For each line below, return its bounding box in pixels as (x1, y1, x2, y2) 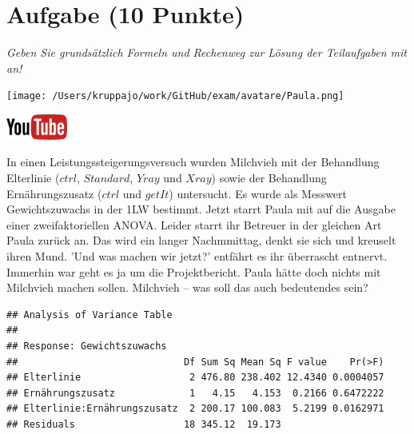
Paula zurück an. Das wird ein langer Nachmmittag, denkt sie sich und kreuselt (6, 232, 396, 249)
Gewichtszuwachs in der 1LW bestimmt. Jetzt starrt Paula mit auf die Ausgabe (6, 201, 396, 217)
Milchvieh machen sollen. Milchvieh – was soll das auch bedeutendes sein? (6, 279, 368, 296)
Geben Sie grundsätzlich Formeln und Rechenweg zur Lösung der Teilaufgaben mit (6, 44, 407, 61)
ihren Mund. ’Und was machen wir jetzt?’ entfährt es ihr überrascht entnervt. (6, 247, 388, 264)
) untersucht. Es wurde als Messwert (169, 185, 348, 201)
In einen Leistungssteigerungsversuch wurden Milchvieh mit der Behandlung (6, 153, 380, 170)
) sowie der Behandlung (211, 169, 327, 185)
